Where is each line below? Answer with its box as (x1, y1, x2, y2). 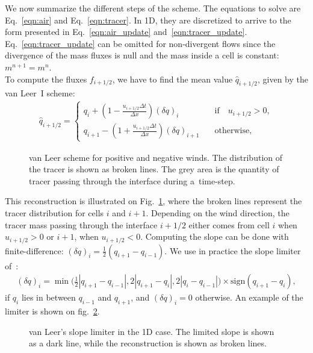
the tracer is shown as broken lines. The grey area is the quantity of (29, 163, 279, 175)
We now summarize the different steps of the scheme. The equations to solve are (5, 2, 301, 14)
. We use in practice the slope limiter (164, 244, 301, 257)
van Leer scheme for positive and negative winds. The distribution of (29, 151, 283, 163)
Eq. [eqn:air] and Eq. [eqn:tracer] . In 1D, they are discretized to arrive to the (5, 13, 291, 26)
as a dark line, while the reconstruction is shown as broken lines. (29, 337, 267, 349)
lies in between (21, 291, 76, 304)
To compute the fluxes (5, 72, 87, 85)
